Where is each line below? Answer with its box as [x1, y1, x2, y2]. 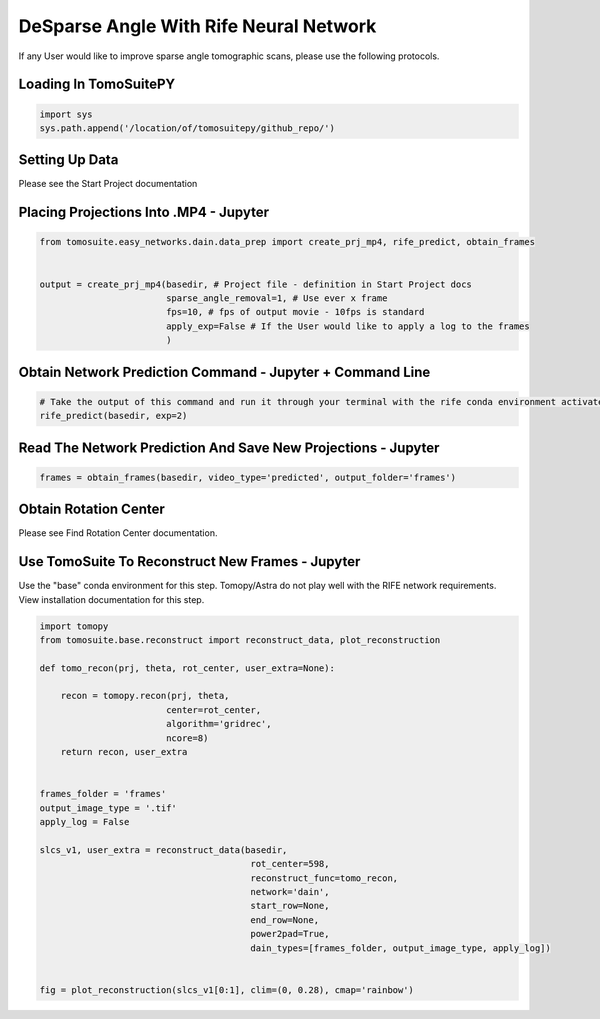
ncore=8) [165, 732, 209, 744]
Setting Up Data [18, 151, 119, 169]
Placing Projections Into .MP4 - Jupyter [18, 204, 270, 221]
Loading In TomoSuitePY [18, 76, 176, 93]
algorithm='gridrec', [165, 718, 272, 730]
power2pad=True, [250, 928, 330, 940]
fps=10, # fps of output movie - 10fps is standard [165, 306, 425, 318]
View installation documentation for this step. [18, 593, 205, 605]
